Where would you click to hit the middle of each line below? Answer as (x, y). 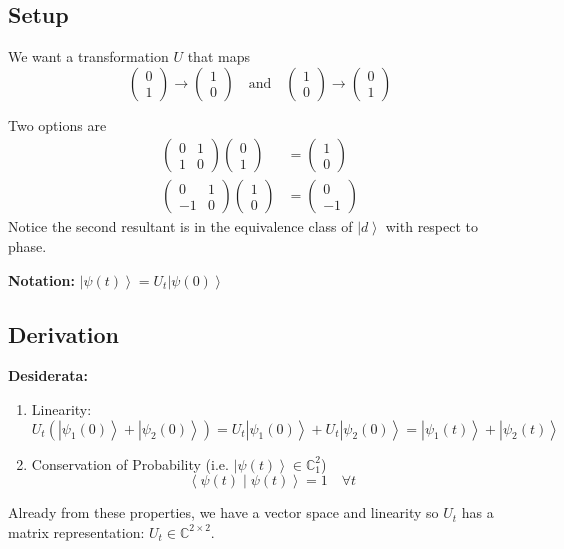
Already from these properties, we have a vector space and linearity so (223, 512)
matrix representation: (76, 531)
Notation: (41, 279)
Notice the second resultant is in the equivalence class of (180, 226)
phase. (27, 246)
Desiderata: (48, 375)
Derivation (63, 333)
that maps (218, 56)
